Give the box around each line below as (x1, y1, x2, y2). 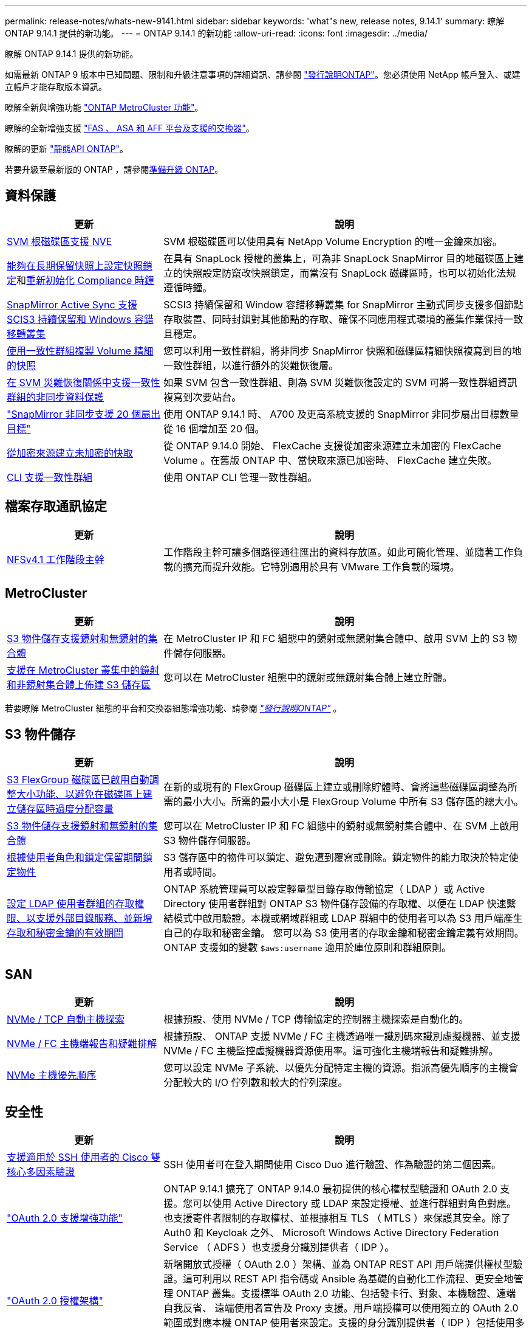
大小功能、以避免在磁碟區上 (16, 788, 143, 801)
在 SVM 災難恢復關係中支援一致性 (7, 376, 160, 389)
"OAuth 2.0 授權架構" (7, 1295, 103, 1307)
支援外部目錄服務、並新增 (36, 912, 153, 925)
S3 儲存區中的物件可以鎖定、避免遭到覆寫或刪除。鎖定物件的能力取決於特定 (163, 851, 509, 864)
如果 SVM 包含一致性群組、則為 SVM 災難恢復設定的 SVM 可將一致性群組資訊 (163, 376, 517, 389)
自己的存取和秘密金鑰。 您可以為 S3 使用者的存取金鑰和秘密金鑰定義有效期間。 (163, 927, 524, 939)
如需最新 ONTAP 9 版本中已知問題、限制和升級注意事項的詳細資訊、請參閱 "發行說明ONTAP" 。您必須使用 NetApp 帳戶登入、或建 (5, 69, 520, 80)
